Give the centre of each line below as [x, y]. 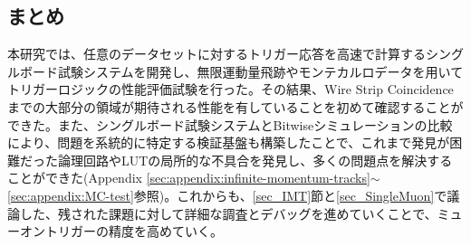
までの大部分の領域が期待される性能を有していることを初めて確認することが [235, 106]
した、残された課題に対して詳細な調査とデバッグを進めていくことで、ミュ [241, 213]
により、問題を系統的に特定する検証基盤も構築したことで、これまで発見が [229, 142]
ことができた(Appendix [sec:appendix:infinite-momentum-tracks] [189, 178]
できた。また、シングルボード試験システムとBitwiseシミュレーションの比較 [230, 124]
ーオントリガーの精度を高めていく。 [115, 231]
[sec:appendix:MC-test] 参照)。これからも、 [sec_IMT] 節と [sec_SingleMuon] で [227, 195]
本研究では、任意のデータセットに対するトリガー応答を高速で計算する [216, 54]
